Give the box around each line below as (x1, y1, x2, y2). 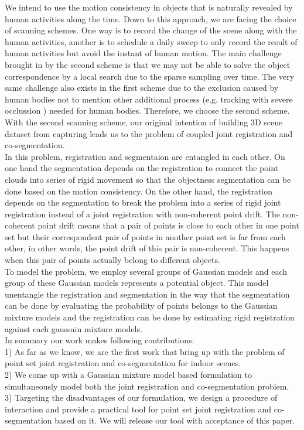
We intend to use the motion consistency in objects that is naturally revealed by (5, 1, 293, 13)
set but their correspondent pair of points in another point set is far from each (5, 230, 286, 243)
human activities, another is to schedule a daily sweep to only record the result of (5, 35, 298, 47)
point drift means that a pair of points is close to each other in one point (37, 219, 299, 231)
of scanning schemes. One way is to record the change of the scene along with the (5, 24, 297, 36)
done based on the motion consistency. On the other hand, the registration (5, 185, 273, 197)
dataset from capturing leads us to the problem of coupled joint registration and (5, 127, 293, 139)
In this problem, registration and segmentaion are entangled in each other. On (5, 150, 285, 162)
